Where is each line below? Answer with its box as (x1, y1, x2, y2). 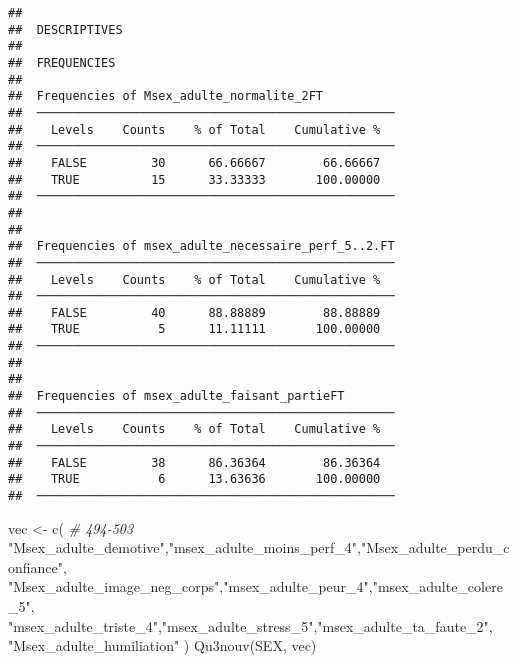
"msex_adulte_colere (372, 576, 503, 597)
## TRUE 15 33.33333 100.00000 (8, 172, 381, 187)
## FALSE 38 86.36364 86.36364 (8, 455, 381, 470)
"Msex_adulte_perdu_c (361, 537, 510, 558)
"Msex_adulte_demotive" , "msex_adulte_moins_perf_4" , (8, 537, 361, 558)
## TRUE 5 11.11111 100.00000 (8, 322, 381, 337)
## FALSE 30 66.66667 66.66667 (8, 155, 381, 170)
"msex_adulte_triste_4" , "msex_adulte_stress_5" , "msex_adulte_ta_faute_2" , (8, 615, 493, 636)
